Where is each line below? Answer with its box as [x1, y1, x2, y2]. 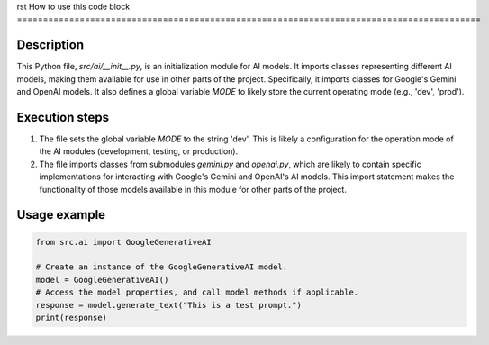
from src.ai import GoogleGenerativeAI [35, 237, 212, 247]
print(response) [35, 312, 108, 322]
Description [16, 37, 85, 53]
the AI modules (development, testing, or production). [39, 146, 239, 157]
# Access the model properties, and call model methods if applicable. [35, 287, 359, 297]
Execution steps [16, 109, 110, 125]
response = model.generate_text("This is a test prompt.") [35, 300, 302, 310]
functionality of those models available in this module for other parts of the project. [39, 184, 347, 195]
